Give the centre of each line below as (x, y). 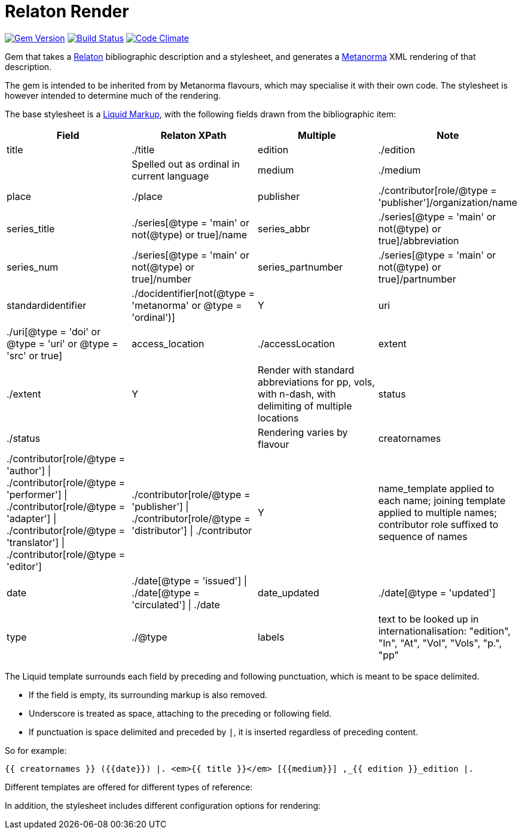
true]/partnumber (417, 279)
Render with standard (306, 370)
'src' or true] (35, 355)
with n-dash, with (297, 394)
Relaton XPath (193, 135)
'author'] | (29, 470)
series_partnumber (300, 267)
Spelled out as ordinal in (186, 164)
